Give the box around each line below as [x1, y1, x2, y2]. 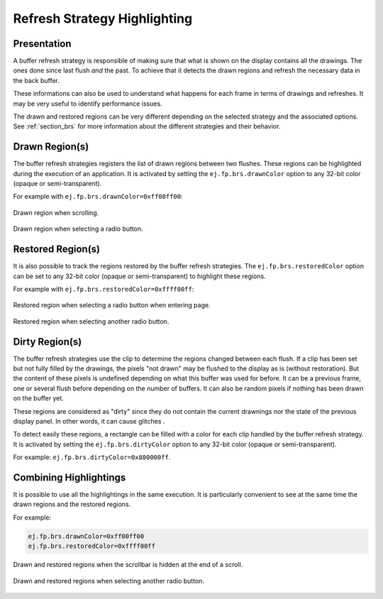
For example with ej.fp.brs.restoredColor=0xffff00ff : [13, 285, 194, 293]
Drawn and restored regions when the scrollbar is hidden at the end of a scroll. [13, 561, 243, 569]
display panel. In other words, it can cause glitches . [13, 417, 165, 425]
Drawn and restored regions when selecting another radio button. [13, 576, 205, 585]
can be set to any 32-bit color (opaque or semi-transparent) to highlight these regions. [13, 272, 266, 280]
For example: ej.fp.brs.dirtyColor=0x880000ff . [13, 453, 171, 461]
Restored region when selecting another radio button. [13, 317, 170, 326]
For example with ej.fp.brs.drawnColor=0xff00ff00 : [13, 192, 183, 201]
